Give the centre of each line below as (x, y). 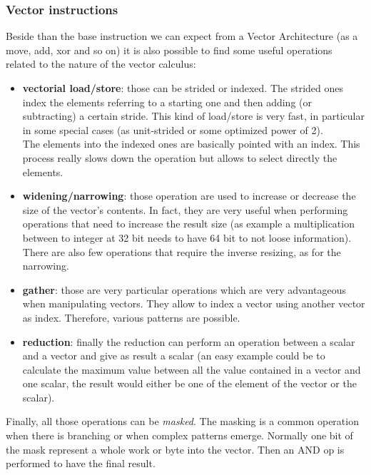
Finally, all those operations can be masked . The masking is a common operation (182, 421)
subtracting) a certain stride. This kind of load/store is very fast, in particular (193, 116)
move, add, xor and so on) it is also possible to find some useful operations (169, 50)
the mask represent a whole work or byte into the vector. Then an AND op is (175, 449)
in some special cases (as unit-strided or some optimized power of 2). (173, 129)
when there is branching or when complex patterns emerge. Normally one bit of (179, 435)
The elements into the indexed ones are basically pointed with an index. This (191, 144)
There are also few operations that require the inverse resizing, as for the (182, 251)
